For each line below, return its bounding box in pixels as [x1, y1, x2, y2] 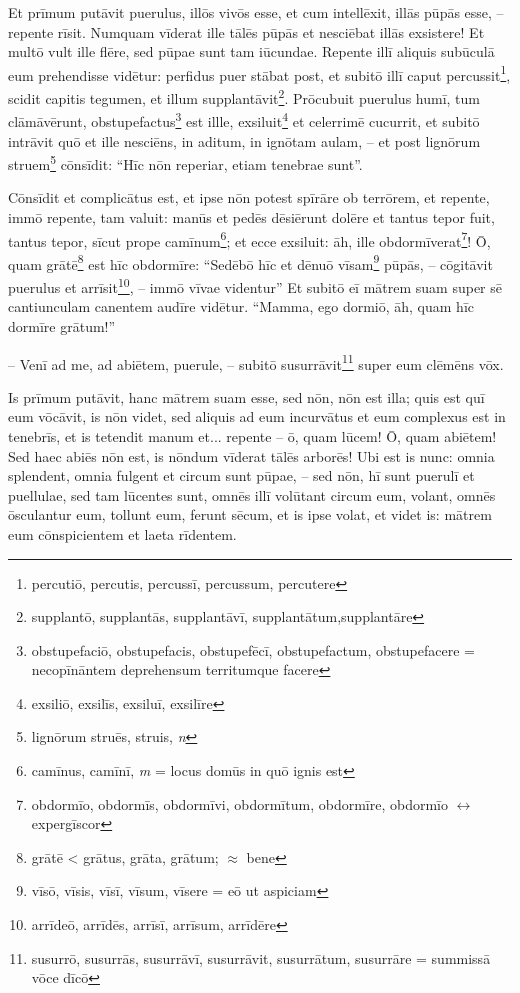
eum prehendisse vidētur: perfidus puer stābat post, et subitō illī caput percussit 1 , [8, 61, 511, 85]
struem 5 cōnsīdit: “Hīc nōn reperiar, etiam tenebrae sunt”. [8, 151, 363, 174]
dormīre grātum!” [8, 315, 116, 336]
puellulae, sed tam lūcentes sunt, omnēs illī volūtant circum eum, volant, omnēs [8, 484, 496, 505]
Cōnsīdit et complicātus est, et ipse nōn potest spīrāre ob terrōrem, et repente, [8, 187, 490, 208]
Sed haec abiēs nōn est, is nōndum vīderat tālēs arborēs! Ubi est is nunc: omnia [8, 445, 495, 466]
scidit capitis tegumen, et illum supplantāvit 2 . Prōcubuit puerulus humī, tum [8, 85, 481, 108]
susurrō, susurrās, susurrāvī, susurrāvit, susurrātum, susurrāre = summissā [31, 947, 491, 968]
